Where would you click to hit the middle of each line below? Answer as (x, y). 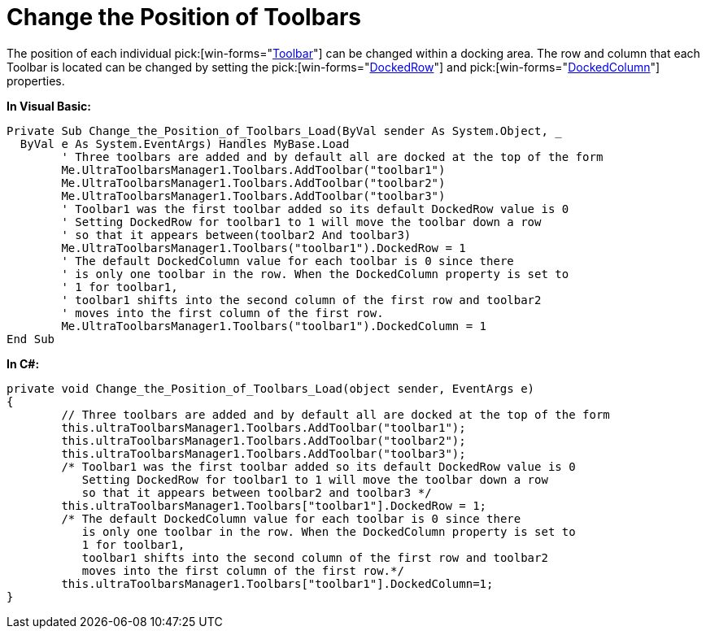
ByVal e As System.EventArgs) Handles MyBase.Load (185, 144)
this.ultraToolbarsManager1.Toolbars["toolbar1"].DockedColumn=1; (277, 583)
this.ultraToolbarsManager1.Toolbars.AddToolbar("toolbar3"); (264, 453)
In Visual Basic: (49, 106)
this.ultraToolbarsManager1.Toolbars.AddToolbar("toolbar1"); (264, 427)
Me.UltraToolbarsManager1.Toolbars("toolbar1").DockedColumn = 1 (274, 326)
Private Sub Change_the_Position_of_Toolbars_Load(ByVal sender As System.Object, (277, 130)
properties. (36, 80)
